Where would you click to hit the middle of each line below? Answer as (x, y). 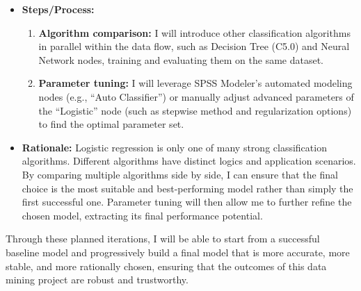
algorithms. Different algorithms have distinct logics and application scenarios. (189, 161)
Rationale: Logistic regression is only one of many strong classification (174, 147)
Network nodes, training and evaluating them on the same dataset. (181, 59)
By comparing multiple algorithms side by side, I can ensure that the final (180, 174)
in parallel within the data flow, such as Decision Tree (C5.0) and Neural (194, 46)
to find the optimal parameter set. (111, 124)
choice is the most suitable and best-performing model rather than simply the (187, 188)
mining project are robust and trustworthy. (97, 280)
